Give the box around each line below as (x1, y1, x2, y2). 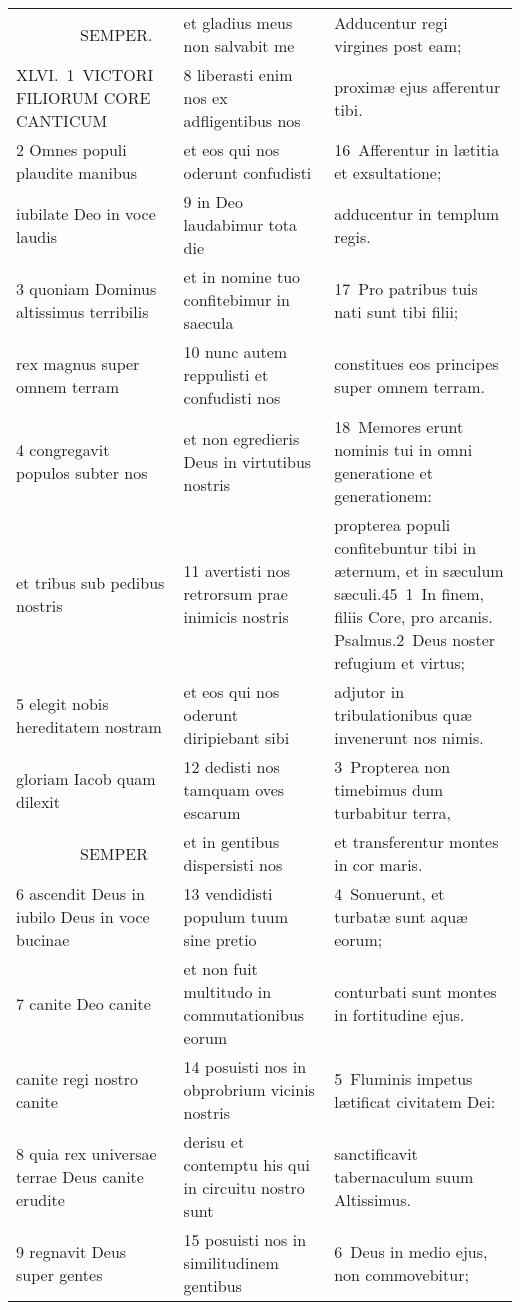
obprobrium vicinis (183, 1078, 315, 1101)
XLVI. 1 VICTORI (16, 63, 154, 86)
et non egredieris (183, 426, 300, 450)
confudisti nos (183, 386, 281, 409)
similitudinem (183, 1251, 279, 1274)
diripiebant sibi (183, 726, 290, 749)
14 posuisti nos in (183, 1055, 307, 1078)
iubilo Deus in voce (16, 905, 150, 928)
